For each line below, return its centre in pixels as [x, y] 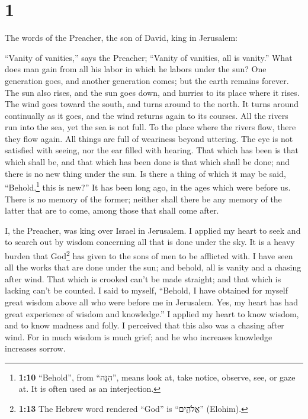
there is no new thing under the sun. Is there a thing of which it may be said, [145, 173]
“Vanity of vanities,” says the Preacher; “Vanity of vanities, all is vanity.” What [149, 57]
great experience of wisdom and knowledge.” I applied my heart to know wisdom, [152, 313]
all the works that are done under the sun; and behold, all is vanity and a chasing [153, 267]
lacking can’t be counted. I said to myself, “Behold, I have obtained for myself [147, 290]
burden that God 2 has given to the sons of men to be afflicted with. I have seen [149, 254]
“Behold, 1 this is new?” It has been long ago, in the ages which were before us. [148, 186]
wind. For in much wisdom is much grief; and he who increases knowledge [139, 336]
